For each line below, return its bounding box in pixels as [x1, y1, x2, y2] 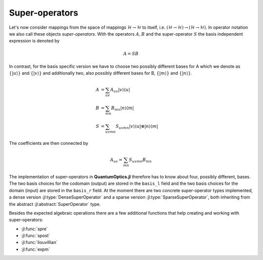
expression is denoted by [9, 38, 60, 44]
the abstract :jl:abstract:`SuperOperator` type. [9, 201, 101, 207]
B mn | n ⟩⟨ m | [111, 105, 134, 112]
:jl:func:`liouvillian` [21, 240, 58, 245]
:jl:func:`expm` [21, 246, 50, 252]
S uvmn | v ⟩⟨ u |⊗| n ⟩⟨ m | [115, 123, 158, 130]
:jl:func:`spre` [21, 226, 48, 232]
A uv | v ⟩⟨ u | [110, 87, 130, 94]
